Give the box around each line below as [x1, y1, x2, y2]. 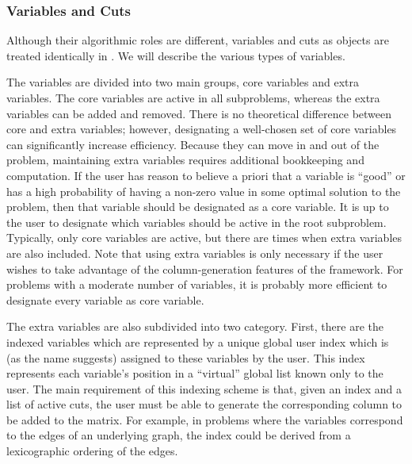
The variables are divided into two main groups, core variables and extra [6, 74, 359, 90]
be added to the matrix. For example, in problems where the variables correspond [6, 411, 403, 428]
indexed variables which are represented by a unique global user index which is [6, 333, 389, 350]
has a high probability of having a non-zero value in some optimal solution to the [6, 182, 401, 199]
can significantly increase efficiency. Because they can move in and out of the [6, 136, 380, 152]
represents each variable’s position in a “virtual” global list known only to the [6, 365, 383, 382]
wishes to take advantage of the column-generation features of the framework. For [6, 260, 403, 277]
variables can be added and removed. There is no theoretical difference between [6, 105, 392, 121]
